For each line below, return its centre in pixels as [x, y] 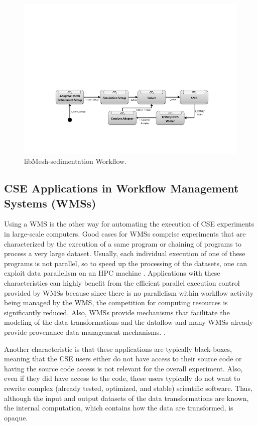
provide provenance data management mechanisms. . [85, 332]
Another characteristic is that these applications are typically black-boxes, [118, 349]
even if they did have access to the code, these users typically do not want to [122, 378]
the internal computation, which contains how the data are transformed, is [119, 408]
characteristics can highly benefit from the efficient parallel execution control [122, 283]
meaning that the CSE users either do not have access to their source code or [123, 359]
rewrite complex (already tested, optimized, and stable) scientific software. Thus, [128, 388]
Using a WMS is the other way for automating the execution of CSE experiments [129, 224]
